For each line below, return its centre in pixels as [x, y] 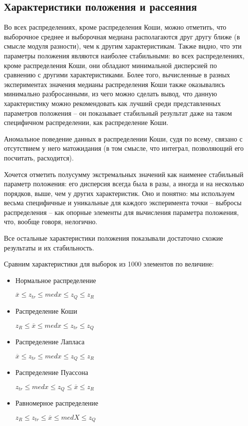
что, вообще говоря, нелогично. [51, 222]
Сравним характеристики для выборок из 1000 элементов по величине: [109, 264]
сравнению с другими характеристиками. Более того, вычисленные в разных [117, 75]
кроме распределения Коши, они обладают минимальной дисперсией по [110, 65]
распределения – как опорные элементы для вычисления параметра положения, [121, 212]
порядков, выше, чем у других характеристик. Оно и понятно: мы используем [119, 193]
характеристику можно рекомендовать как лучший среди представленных [112, 103]
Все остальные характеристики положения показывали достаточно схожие [114, 238]
